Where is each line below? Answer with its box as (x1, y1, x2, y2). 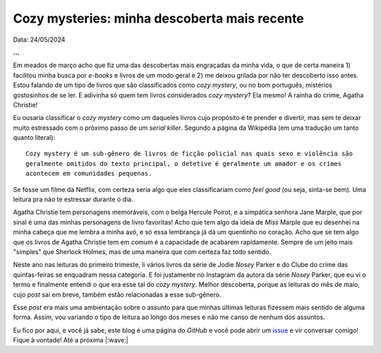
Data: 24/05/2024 (13, 35, 66, 44)
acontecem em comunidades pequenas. (25, 169, 152, 178)
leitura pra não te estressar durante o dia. (13, 195, 133, 204)
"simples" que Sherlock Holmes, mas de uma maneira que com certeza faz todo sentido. (13, 247, 272, 256)
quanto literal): (13, 133, 56, 142)
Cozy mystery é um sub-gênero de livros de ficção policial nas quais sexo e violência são (25, 150, 353, 158)
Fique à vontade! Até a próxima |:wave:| (13, 336, 128, 345)
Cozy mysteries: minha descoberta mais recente (13, 11, 305, 26)
